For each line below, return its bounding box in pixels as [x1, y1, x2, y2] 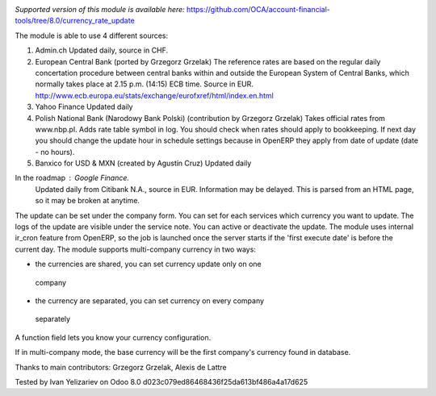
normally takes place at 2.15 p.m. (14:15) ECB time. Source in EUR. [35, 79, 254, 89]
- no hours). [35, 147, 75, 156]
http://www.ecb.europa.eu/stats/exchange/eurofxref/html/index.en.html [35, 90, 274, 100]
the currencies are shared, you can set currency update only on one [35, 259, 262, 269]
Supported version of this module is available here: [15, 5, 185, 14]
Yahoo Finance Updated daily [35, 102, 133, 112]
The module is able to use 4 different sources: [15, 31, 169, 40]
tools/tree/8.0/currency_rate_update [15, 16, 135, 26]
